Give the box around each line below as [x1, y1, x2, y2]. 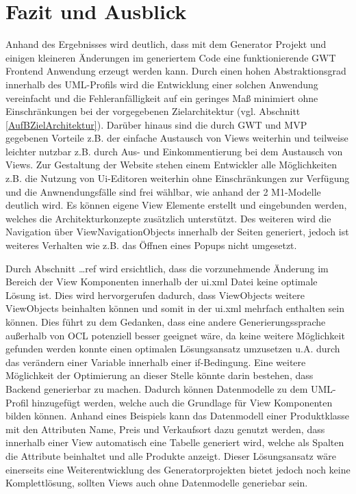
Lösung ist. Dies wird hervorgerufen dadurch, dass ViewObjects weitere [5, 287, 305, 302]
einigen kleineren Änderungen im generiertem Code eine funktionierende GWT [5, 50, 336, 64]
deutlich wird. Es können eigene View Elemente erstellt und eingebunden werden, [5, 198, 347, 212]
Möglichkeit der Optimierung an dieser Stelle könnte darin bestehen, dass [5, 368, 314, 382]
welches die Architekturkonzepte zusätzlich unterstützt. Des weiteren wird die [5, 211, 331, 225]
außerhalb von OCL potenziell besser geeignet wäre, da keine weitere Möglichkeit [5, 328, 345, 342]
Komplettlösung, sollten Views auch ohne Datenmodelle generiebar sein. [5, 476, 308, 490]
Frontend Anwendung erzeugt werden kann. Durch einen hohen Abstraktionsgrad [5, 64, 346, 78]
